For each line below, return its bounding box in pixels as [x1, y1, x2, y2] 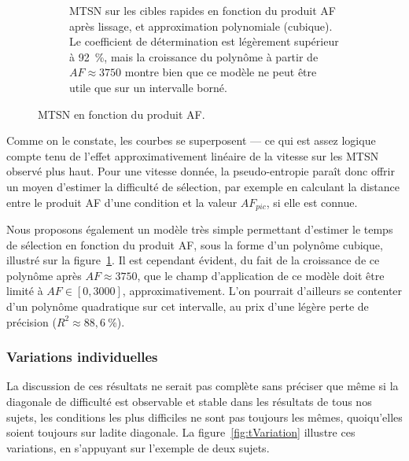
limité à [6, 282, 43, 299]
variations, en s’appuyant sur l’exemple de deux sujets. [6, 439, 270, 455]
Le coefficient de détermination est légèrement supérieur [69, 33, 339, 50]
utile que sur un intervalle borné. [69, 79, 227, 95]
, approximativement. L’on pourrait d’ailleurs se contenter [122, 282, 403, 299]
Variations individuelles [6, 347, 158, 367]
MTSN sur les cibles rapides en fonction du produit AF [69, 2, 336, 18]
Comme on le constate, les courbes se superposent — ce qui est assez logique [6, 132, 376, 149]
